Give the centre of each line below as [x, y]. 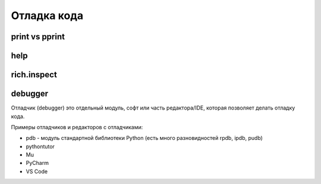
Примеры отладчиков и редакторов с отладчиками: [77, 127]
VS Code [37, 171]
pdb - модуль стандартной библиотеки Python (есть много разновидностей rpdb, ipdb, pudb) [144, 138]
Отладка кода [47, 15]
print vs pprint [38, 37]
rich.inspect [34, 75]
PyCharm [37, 163]
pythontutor [40, 146]
